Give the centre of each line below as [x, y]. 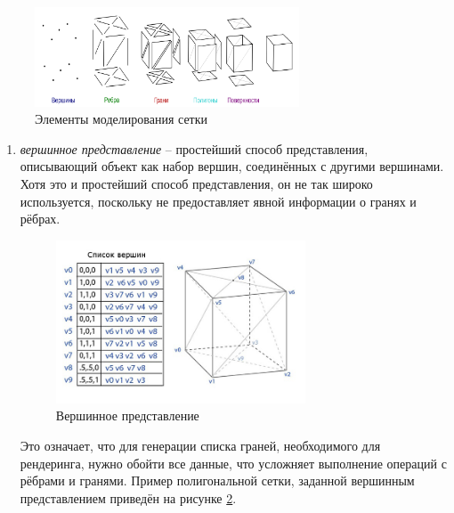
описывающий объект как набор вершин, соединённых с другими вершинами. [232, 166]
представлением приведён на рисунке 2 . [128, 497]
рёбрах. [40, 219]
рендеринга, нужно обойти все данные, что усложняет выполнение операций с [233, 463]
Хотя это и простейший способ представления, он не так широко [196, 183]
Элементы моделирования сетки [122, 119]
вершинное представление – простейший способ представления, [194, 148]
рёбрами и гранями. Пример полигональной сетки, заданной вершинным [217, 480]
